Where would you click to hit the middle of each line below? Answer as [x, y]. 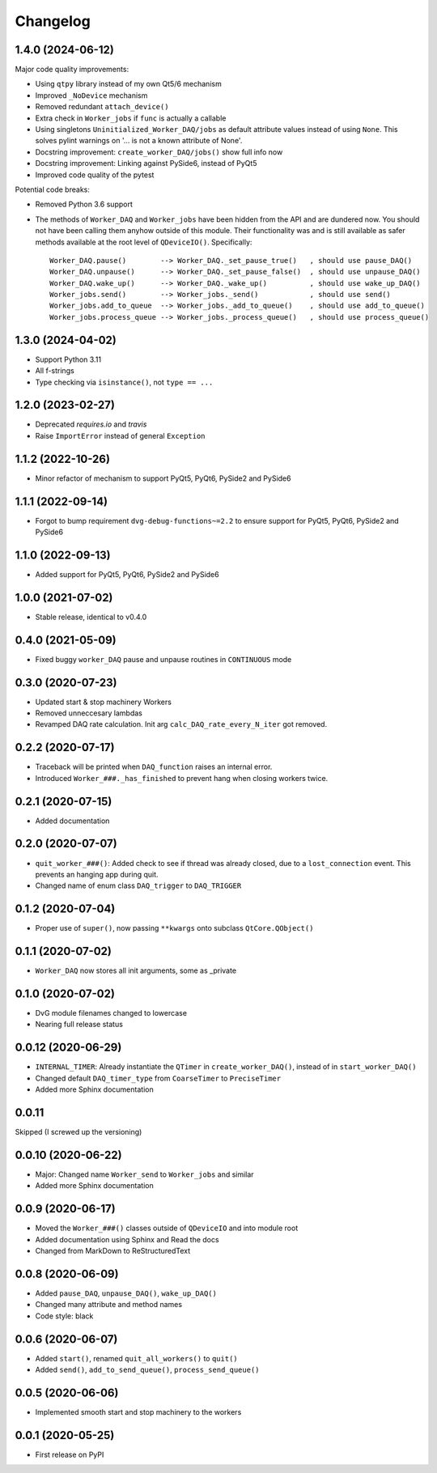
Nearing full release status [79, 1025]
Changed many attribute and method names [108, 1305]
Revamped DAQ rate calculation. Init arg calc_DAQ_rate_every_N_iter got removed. [181, 724]
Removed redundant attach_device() [102, 107]
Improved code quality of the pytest [95, 175]
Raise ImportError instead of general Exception [120, 435]
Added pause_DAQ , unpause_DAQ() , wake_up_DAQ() [126, 1293]
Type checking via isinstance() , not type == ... [124, 382]
